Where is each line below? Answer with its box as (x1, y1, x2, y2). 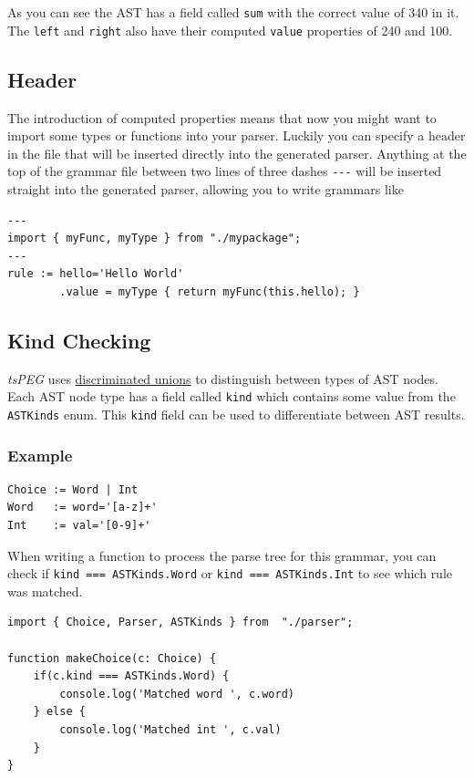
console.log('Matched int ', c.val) (59, 723, 282, 737)
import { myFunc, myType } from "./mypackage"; (7, 232, 302, 245)
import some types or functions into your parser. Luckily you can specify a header (7, 126, 466, 145)
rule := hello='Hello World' (7, 267, 184, 281)
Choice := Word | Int (7, 482, 139, 496)
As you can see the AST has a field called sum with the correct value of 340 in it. (7, 3, 459, 21)
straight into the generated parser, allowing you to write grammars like (7, 179, 404, 198)
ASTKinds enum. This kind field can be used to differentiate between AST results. (7, 404, 465, 423)
